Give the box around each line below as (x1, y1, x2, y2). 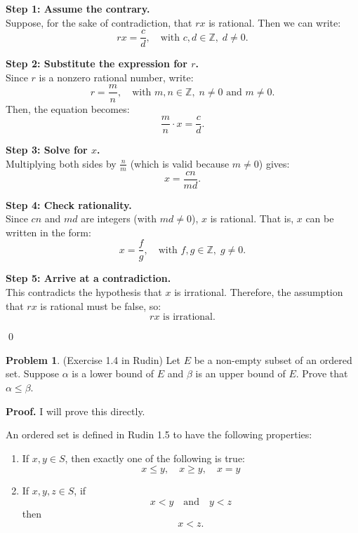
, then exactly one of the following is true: (65, 450, 246, 465)
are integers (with (81, 211, 157, 226)
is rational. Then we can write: (208, 15, 341, 29)
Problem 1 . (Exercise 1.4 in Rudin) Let (6, 352, 181, 367)
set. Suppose (6, 366, 59, 381)
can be (305, 211, 334, 226)
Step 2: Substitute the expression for (6, 56, 187, 71)
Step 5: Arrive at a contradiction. (6, 271, 171, 285)
